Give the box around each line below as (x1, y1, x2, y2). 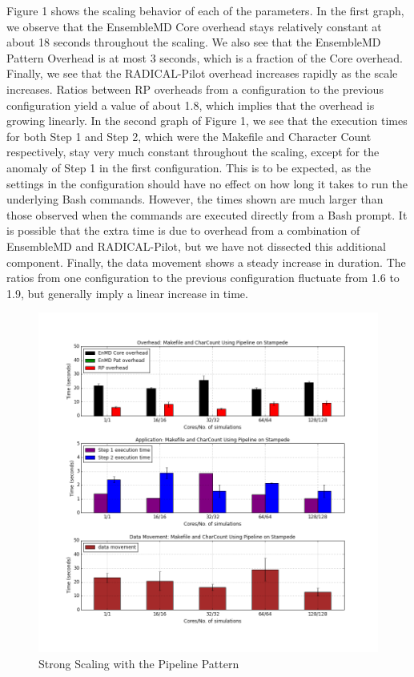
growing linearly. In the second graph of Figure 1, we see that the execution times (6, 112, 408, 129)
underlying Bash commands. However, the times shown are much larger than (6, 191, 384, 208)
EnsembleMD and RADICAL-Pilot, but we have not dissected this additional (6, 237, 386, 254)
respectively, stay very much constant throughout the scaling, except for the (6, 143, 380, 160)
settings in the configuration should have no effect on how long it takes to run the (6, 175, 408, 191)
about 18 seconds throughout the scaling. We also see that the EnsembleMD (6, 34, 381, 50)
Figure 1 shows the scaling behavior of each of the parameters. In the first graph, (6, 2, 404, 18)
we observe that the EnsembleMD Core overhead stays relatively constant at (6, 18, 382, 34)
